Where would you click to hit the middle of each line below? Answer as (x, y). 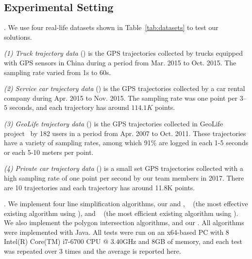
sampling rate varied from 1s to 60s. (58, 72)
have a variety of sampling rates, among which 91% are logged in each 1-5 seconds (126, 143)
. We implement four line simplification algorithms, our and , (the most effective (126, 204)
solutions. (18, 37)
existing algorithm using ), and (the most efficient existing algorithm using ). (121, 213)
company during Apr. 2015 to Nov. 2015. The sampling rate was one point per (121, 98)
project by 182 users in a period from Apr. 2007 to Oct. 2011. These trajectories (125, 133)
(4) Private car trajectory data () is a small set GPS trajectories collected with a (124, 168)
